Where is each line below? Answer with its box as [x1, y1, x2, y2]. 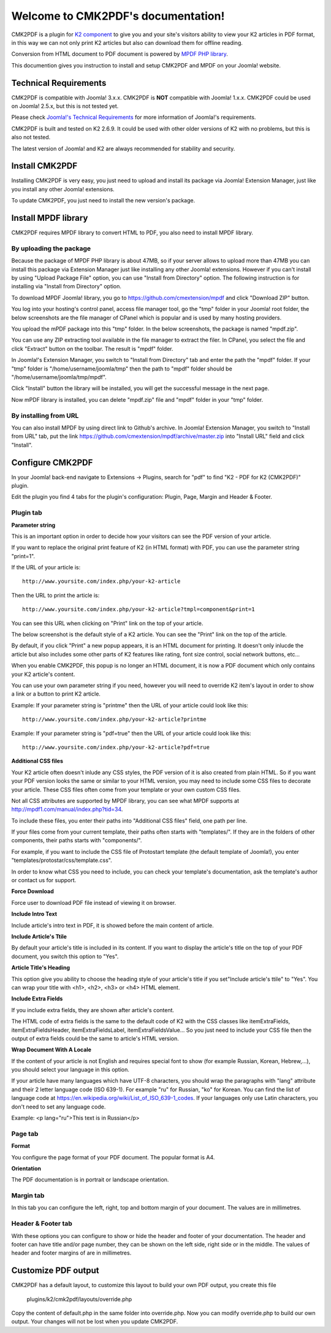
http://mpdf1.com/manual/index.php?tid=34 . [11, 805, 123, 813]
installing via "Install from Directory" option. [11, 283, 122, 290]
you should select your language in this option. [11, 1066, 130, 1074]
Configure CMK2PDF [11, 457, 93, 467]
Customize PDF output [11, 1266, 99, 1276]
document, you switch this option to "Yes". [11, 953, 119, 960]
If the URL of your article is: [11, 564, 81, 571]
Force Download [11, 888, 55, 895]
